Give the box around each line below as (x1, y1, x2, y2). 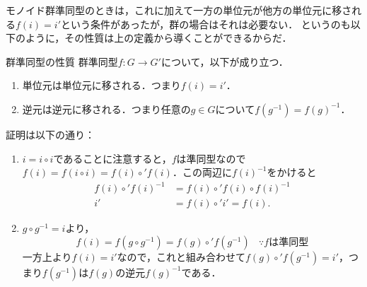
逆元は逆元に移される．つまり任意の (22, 101, 191, 116)
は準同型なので (176, 151, 246, 165)
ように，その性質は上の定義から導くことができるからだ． (25, 30, 292, 45)
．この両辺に (172, 165, 232, 180)
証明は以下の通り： (6, 127, 95, 141)
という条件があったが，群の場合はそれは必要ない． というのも (61, 16, 351, 31)
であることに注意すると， (53, 151, 172, 165)
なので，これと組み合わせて (117, 249, 246, 264)
